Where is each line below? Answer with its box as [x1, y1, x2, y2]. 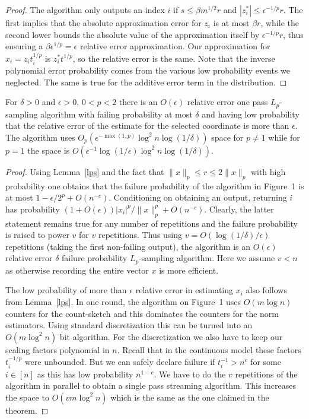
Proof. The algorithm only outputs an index [5, 4, 165, 15]
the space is [27, 144, 70, 156]
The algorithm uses [5, 131, 75, 143]
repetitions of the [235, 367, 298, 380]
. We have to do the [154, 367, 226, 380]
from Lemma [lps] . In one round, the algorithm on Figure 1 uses [5, 296, 241, 308]
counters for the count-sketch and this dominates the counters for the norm [5, 307, 279, 319]
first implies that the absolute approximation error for [5, 17, 202, 28]
